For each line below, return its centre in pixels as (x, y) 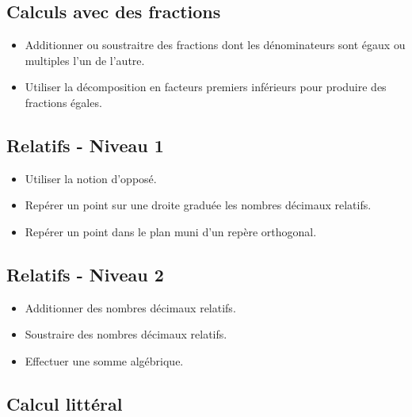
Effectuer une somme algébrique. (104, 360)
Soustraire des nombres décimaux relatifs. (126, 334)
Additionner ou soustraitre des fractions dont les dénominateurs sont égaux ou (215, 45)
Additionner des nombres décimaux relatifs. (130, 307)
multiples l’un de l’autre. (85, 60)
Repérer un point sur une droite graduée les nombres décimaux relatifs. (198, 205)
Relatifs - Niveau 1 (85, 145)
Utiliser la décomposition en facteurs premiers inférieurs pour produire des (206, 87)
